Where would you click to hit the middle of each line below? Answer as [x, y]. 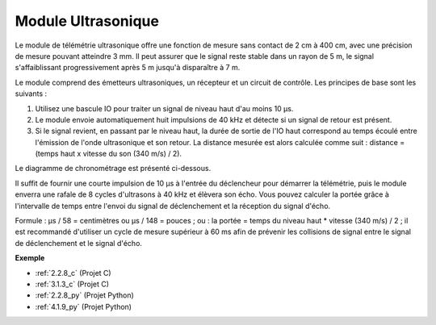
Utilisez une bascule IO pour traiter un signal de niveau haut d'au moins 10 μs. [164, 108]
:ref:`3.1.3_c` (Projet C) [72, 284]
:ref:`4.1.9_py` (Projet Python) [84, 306]
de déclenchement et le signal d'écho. [79, 243]
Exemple [30, 258]
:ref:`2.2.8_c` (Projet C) [73, 273]
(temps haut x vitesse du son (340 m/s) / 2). [108, 154]
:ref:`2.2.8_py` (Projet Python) [85, 295]
